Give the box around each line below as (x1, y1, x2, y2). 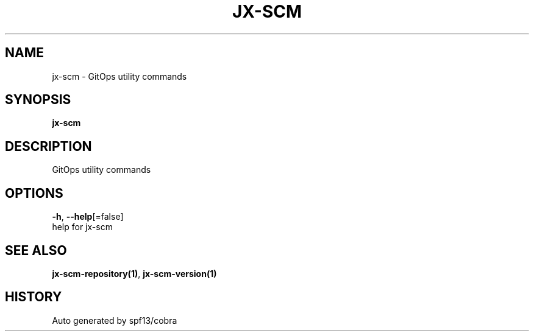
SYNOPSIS (5, 92, 71, 108)
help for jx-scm (52, 222, 113, 233)
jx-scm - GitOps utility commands (52, 71, 187, 82)
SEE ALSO (5, 242, 67, 258)
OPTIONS (5, 185, 63, 201)
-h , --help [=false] (52, 211, 124, 222)
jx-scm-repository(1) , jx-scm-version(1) (52, 268, 217, 279)
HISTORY (5, 289, 62, 305)
